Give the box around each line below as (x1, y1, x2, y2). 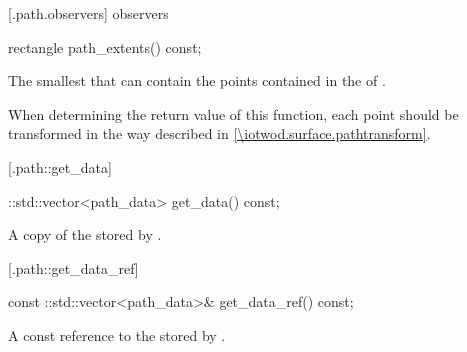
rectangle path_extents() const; (8, 36, 202, 57)
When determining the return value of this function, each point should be (8, 103, 459, 124)
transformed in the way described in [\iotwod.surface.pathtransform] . (8, 123, 431, 144)
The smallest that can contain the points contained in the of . (8, 70, 386, 91)
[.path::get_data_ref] (8, 257, 139, 278)
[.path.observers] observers (8, 3, 169, 23)
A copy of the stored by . (8, 224, 162, 245)
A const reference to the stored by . (8, 324, 226, 345)
